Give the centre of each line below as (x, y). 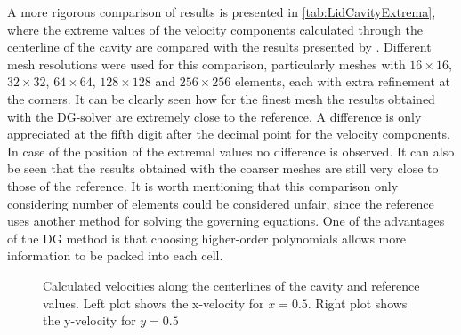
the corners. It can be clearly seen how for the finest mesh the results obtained (221, 98)
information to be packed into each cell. (115, 255)
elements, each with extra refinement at (342, 81)
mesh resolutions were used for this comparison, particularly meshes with (206, 64)
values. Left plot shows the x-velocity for (154, 303)
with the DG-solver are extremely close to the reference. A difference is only (214, 116)
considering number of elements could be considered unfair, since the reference (221, 203)
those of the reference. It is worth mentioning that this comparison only (203, 185)
